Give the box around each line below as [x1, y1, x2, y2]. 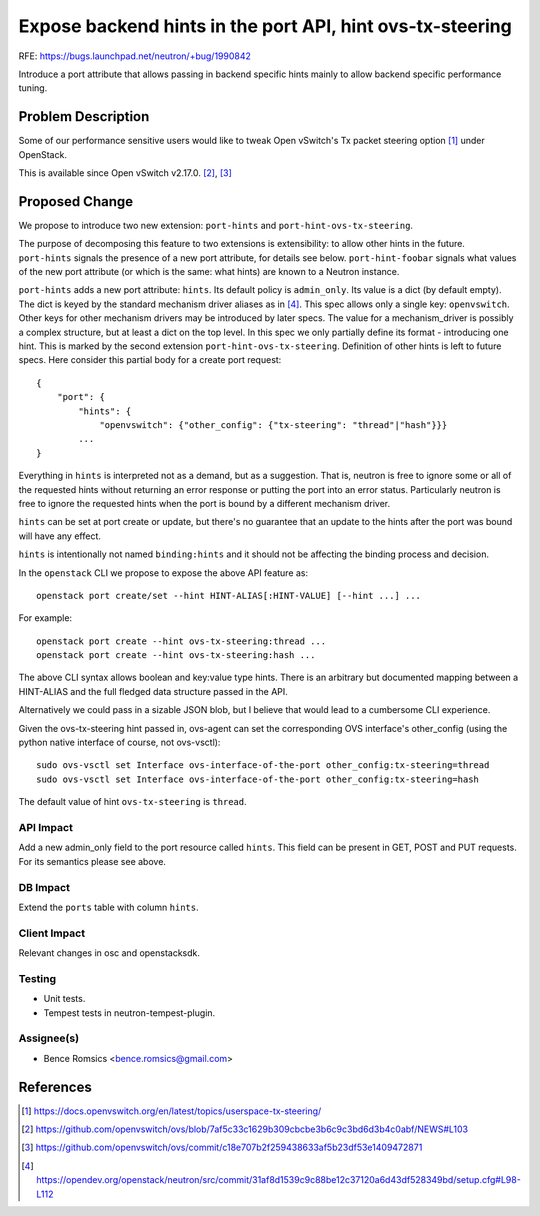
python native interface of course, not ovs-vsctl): [18, 736, 221, 749]
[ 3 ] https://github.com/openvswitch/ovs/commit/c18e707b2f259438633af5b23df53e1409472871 [21, 1141, 423, 1154]
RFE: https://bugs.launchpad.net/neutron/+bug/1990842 [18, 50, 252, 62]
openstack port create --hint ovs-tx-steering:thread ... [36, 635, 327, 647]
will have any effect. [18, 530, 102, 542]
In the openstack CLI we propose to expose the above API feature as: [18, 566, 309, 579]
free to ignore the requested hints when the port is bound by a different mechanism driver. [18, 497, 391, 509]
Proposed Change [18, 193, 134, 210]
